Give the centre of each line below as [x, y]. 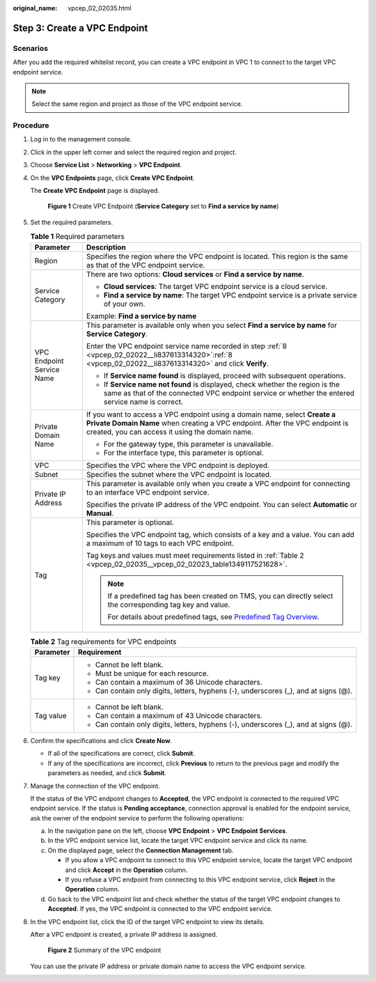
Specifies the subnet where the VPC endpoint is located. [179, 474]
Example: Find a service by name [141, 315]
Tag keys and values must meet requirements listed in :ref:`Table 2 [195, 555]
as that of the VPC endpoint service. [146, 265]
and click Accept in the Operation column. [126, 870]
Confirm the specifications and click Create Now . [101, 740]
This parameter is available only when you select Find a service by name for [212, 325]
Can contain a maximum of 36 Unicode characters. [179, 682]
